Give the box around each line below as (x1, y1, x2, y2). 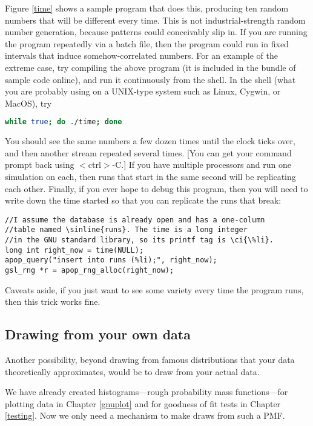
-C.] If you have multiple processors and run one (112, 158, 292, 171)
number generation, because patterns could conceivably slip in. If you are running (5, 25, 308, 38)
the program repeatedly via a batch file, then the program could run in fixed (5, 37, 289, 50)
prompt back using (5, 158, 74, 171)
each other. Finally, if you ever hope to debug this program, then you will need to (5, 182, 308, 195)
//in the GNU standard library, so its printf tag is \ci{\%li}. (5, 236, 274, 245)
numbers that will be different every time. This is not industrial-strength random (5, 13, 306, 26)
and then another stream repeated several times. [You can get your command (5, 146, 292, 159)
